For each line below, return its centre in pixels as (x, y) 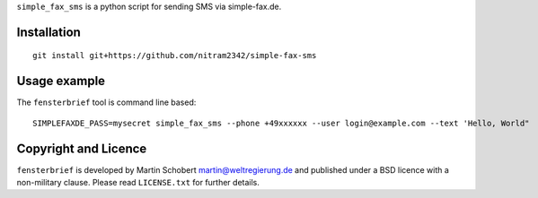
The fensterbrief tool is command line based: (106, 102)
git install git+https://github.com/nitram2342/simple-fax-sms (175, 56)
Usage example (61, 81)
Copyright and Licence (82, 148)
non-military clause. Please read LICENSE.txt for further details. (138, 182)
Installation (49, 32)
